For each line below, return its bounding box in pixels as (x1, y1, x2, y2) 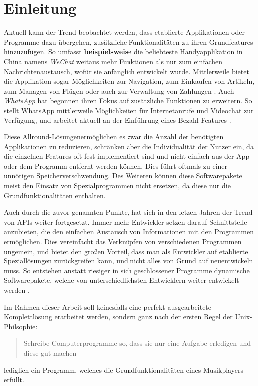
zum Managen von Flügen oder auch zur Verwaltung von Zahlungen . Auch (4, 85, 234, 96)
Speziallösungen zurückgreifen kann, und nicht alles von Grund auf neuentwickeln (4, 256, 253, 266)
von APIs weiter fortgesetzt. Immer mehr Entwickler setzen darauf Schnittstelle (4, 216, 247, 227)
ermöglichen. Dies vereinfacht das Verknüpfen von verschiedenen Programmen (4, 236, 242, 246)
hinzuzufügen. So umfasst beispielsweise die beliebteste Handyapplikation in (4, 46, 243, 57)
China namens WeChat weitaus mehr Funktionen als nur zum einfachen (4, 56, 223, 66)
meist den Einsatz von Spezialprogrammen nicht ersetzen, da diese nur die (4, 180, 231, 191)
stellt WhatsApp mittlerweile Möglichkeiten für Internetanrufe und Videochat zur (4, 105, 254, 115)
